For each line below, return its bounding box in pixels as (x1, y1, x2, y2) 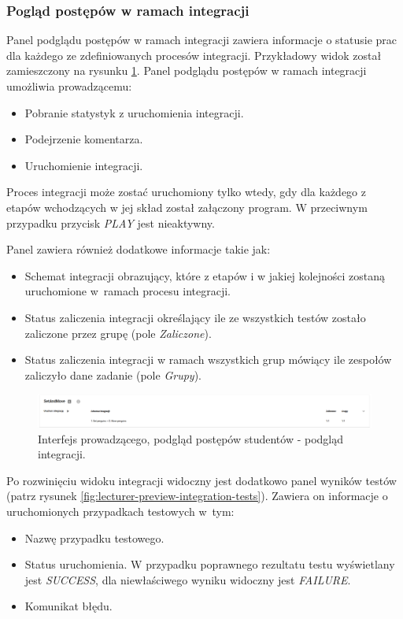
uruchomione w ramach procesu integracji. (24, 283, 231, 299)
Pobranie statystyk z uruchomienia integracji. (24, 104, 244, 120)
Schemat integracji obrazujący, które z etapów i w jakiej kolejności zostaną (24, 267, 385, 284)
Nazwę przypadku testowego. (24, 529, 165, 546)
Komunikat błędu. (24, 598, 113, 614)
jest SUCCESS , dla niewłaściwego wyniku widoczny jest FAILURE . (24, 571, 351, 587)
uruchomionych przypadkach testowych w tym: (6, 502, 235, 519)
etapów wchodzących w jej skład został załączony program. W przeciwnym (6, 198, 368, 215)
